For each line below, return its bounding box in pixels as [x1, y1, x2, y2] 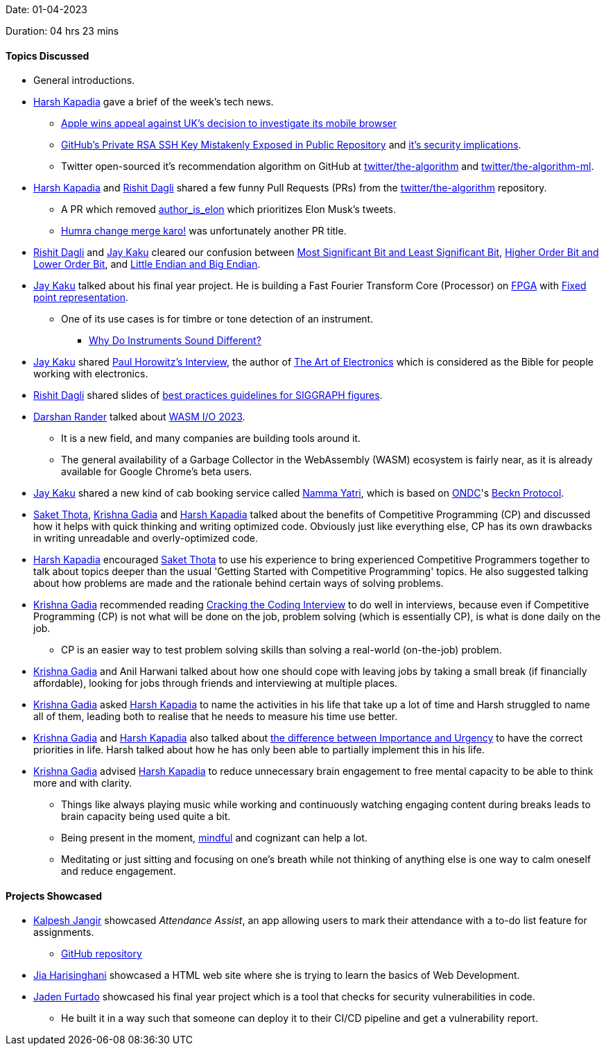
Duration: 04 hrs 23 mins [6, 25, 119, 37]
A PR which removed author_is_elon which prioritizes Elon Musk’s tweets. [61, 203, 396, 216]
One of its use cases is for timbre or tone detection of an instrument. [61, 313, 374, 325]
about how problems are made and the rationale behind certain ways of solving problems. [33, 577, 444, 590]
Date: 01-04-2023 [6, 3, 87, 15]
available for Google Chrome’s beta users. [61, 465, 252, 478]
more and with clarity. [33, 777, 132, 789]
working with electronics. [33, 368, 148, 380]
